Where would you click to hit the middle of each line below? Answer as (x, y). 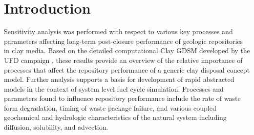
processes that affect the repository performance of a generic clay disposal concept (127, 69)
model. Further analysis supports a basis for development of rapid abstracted (119, 79)
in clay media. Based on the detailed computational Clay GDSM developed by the (127, 50)
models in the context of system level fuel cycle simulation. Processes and (114, 88)
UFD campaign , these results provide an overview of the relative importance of (123, 60)
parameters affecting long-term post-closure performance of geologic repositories (124, 41)
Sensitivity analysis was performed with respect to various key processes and (118, 31)
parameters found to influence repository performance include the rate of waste (122, 98)
